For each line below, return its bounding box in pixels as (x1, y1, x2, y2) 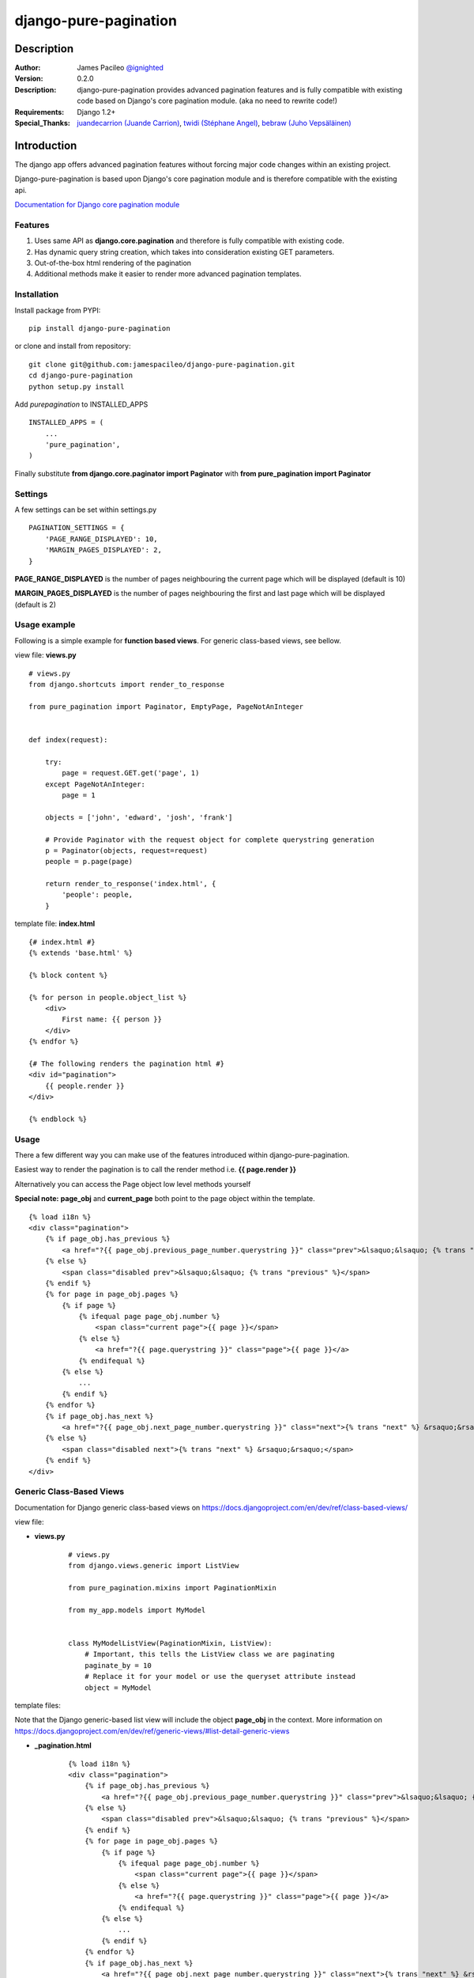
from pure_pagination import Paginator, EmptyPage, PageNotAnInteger (28, 702, 304, 711)
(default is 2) (14, 600, 57, 609)
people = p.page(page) (44, 857, 134, 866)
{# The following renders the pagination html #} (28, 1059, 225, 1068)
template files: (14, 1700, 61, 1710)
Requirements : (14, 107, 65, 116)
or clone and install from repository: (14, 341, 131, 351)
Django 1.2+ (77, 107, 116, 116)
